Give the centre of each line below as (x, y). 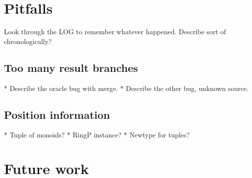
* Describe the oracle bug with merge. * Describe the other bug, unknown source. (126, 88)
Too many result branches (71, 67)
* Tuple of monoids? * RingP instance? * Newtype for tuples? (97, 135)
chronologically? (28, 41)
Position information (57, 114)
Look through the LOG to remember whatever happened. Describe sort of (115, 32)
